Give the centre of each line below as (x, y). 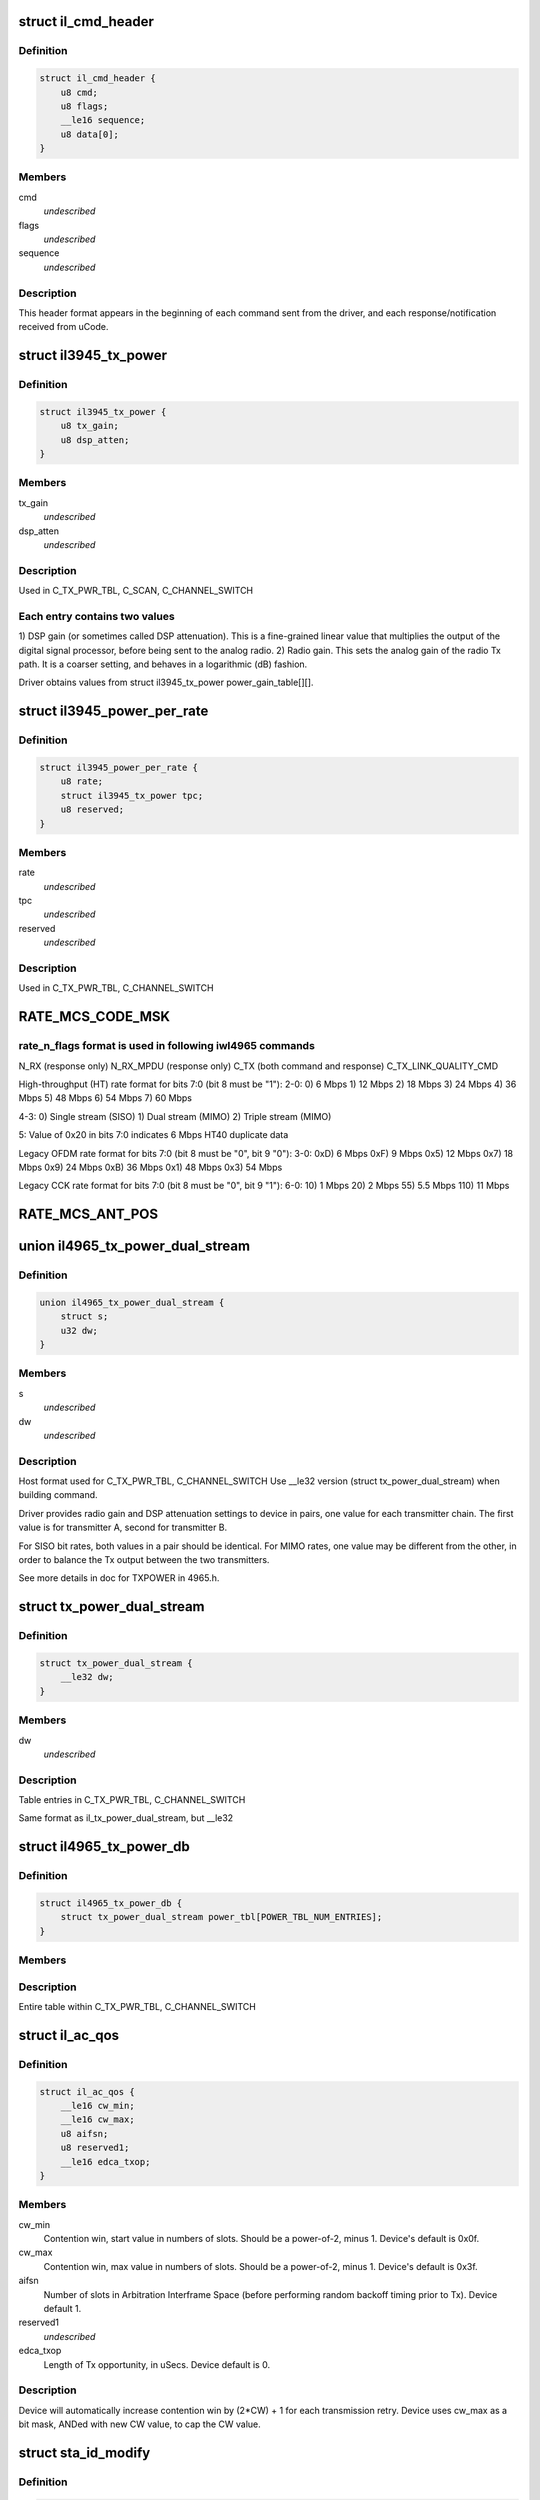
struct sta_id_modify (84, 2452)
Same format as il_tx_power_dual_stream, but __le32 (126, 1818)
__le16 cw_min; (97, 2106)
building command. (58, 1495)
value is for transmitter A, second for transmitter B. (123, 1527)
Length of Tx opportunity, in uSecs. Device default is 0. (156, 2364)
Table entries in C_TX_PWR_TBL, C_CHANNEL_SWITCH (132, 1800)
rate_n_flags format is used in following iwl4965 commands (166, 1046)
